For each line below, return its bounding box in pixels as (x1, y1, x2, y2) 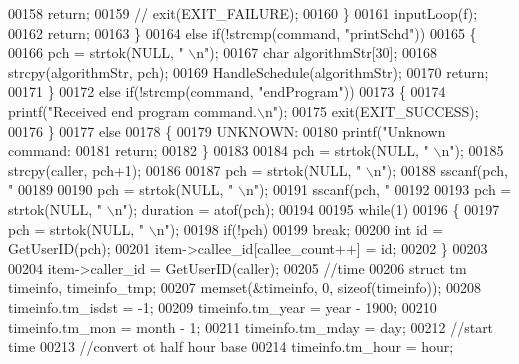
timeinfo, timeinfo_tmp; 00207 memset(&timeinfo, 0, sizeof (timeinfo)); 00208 (8, 277, 482, 298)
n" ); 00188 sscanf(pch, (373, 159, 508, 180)
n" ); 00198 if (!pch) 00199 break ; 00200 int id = (156, 218, 444, 239)
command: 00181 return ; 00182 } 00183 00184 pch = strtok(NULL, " (8, 140, 429, 161)
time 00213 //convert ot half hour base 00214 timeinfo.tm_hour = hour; (8, 336, 454, 357)
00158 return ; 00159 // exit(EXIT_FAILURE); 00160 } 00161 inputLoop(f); (8, 3, 478, 23)
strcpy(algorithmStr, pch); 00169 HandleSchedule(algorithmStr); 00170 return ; (8, 61, 489, 82)
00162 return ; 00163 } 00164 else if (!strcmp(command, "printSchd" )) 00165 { (8, 22, 477, 43)
